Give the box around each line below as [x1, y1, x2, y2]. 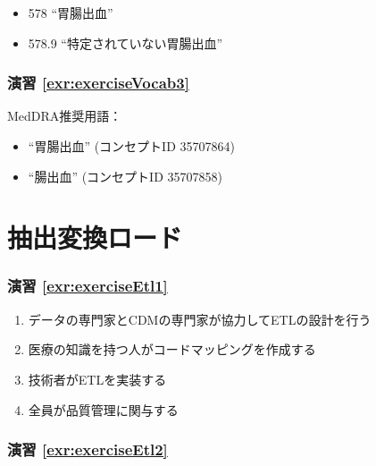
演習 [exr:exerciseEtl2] [7, 438, 168, 461]
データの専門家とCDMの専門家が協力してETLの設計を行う [28, 309, 372, 328]
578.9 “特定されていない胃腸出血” [28, 33, 223, 52]
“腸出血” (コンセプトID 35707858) [28, 166, 222, 185]
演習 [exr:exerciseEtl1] [7, 275, 168, 297]
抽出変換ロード [7, 219, 183, 256]
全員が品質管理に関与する [28, 400, 179, 419]
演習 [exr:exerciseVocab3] [7, 72, 189, 94]
